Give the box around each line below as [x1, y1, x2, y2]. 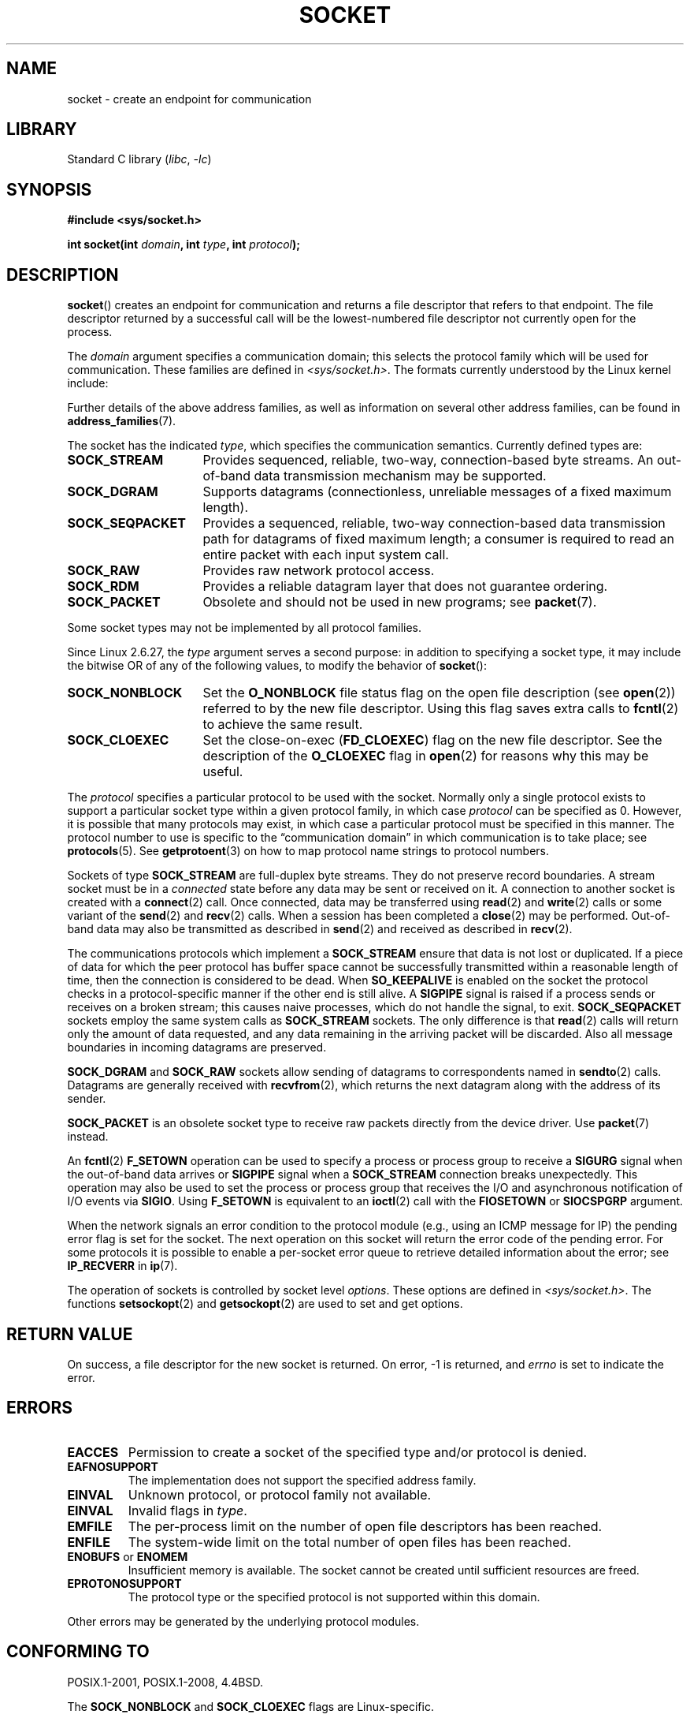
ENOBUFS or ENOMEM [67, 1549, 188, 1563]
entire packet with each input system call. [202, 547, 449, 563]
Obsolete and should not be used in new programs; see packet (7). [202, 594, 597, 611]
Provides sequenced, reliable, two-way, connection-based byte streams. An [202, 452, 654, 469]
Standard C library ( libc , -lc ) [67, 152, 212, 166]
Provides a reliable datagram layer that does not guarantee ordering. [202, 578, 608, 595]
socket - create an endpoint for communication [67, 92, 312, 106]
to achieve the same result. [202, 716, 363, 733]
